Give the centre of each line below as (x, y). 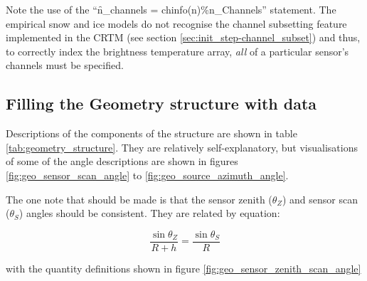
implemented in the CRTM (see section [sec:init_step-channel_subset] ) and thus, (183, 37)
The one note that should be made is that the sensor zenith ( (139, 199)
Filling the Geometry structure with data (161, 104)
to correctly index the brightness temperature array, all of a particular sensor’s (177, 51)
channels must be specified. (65, 65)
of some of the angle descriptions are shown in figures (122, 161)
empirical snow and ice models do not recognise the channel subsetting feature (176, 23)
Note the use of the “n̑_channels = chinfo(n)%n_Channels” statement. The (171, 9)
